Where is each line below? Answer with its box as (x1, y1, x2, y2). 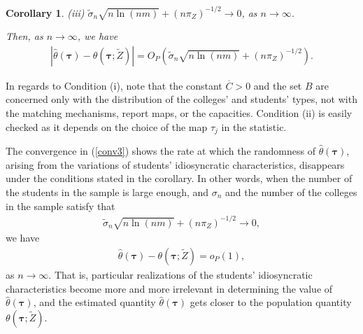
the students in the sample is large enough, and (6, 184, 209, 199)
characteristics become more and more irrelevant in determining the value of (6, 281, 333, 295)
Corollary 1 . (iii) (6, 5, 85, 20)
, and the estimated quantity (33, 295, 156, 309)
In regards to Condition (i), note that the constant (6, 78, 222, 92)
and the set (253, 78, 302, 92)
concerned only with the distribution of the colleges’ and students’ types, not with (6, 92, 357, 106)
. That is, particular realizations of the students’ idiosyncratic (48, 267, 313, 282)
